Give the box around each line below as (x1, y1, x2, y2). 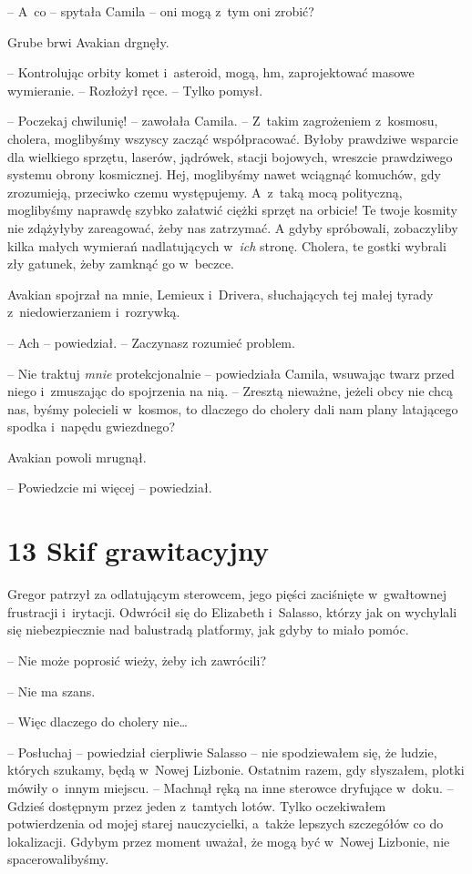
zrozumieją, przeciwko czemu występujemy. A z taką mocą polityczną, (7, 182, 403, 201)
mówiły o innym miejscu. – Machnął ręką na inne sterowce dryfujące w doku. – (7, 777, 454, 797)
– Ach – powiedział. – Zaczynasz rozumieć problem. (7, 332, 295, 351)
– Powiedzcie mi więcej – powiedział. (7, 478, 212, 497)
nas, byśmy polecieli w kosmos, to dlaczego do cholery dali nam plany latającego (7, 399, 458, 418)
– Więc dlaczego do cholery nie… (7, 712, 189, 731)
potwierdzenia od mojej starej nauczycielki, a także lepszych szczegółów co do (7, 814, 444, 833)
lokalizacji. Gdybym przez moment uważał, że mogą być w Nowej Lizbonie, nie (7, 831, 450, 850)
